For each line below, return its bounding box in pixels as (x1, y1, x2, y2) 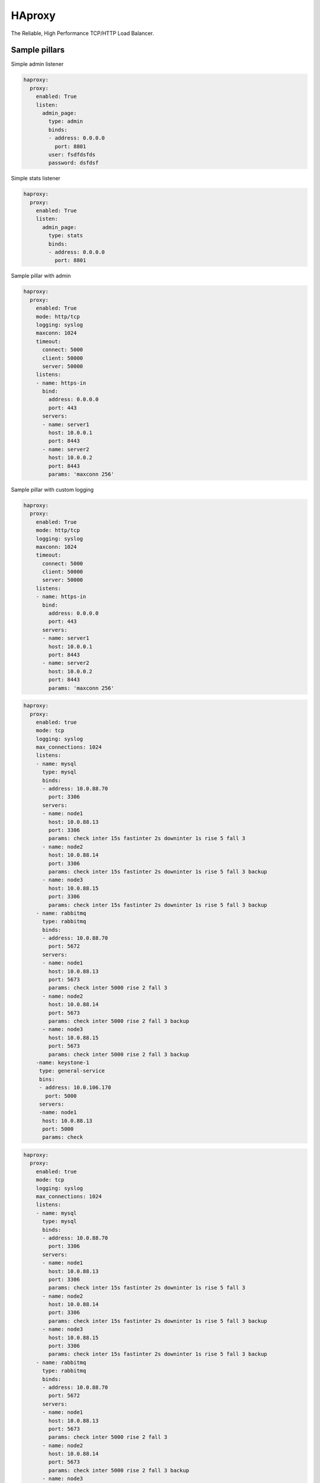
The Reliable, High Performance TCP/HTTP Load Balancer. (11, 30, 154, 37)
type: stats (48, 232, 83, 239)
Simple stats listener (11, 175, 60, 182)
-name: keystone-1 (36, 1059, 89, 1066)
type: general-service (39, 1068, 105, 1074)
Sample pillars (11, 45, 65, 55)
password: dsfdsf (48, 160, 99, 166)
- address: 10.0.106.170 (39, 1084, 111, 1091)
